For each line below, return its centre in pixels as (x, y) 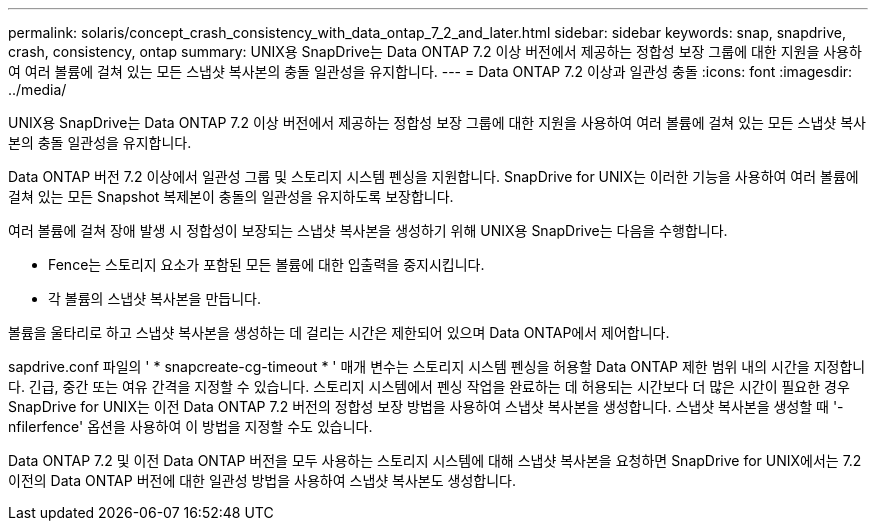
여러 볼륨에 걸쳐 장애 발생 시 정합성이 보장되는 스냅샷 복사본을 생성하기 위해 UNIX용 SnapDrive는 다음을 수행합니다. (368, 230)
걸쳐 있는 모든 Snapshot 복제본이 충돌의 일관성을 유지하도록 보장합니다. (231, 196)
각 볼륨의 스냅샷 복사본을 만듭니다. (154, 298)
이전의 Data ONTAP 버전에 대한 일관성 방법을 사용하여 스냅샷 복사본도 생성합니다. (262, 480)
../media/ (37, 89)
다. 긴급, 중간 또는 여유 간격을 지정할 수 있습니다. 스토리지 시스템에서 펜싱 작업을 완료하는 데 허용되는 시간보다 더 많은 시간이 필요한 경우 (429, 386)
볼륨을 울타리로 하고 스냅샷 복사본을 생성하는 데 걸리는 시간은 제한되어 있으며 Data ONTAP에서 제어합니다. (339, 332)
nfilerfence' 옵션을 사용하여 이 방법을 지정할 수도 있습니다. (190, 426)
